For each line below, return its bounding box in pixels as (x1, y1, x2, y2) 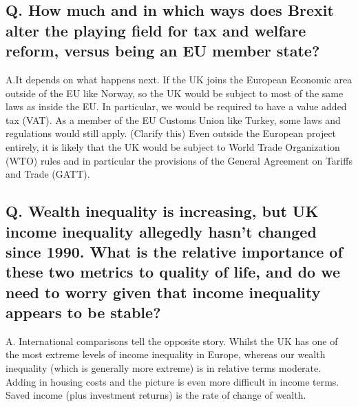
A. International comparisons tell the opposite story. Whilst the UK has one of (6, 333, 338, 348)
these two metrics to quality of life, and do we (6, 261, 341, 282)
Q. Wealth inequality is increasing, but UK (6, 200, 319, 222)
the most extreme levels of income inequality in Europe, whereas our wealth (6, 347, 326, 362)
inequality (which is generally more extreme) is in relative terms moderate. (6, 361, 322, 375)
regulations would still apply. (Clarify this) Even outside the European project (6, 126, 337, 140)
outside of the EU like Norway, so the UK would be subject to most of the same (6, 85, 344, 100)
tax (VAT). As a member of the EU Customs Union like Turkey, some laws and (6, 112, 341, 127)
